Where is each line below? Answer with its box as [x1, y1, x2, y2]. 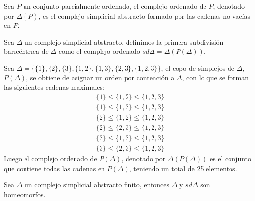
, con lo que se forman [182, 72, 249, 82]
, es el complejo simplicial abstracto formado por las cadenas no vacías [38, 10, 250, 21]
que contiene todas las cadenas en [4, 163, 105, 173]
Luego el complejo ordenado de [4, 153, 97, 163]
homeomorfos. [4, 189, 46, 199]
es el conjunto [209, 153, 251, 163]
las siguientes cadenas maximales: [4, 82, 104, 92]
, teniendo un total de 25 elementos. [129, 163, 237, 173]
